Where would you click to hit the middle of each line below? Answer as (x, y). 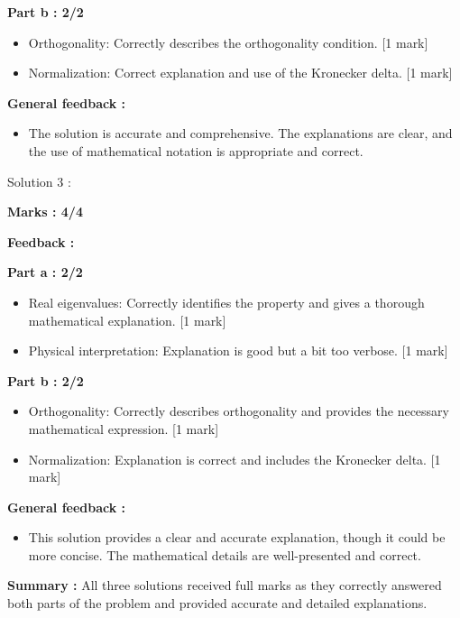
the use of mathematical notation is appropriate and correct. (196, 150)
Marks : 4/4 (45, 212)
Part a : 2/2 (45, 272)
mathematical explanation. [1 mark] (127, 320)
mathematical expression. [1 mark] (124, 428)
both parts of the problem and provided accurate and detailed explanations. (217, 603)
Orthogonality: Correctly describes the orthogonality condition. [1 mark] (228, 42)
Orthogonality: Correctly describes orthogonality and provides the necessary (239, 411)
